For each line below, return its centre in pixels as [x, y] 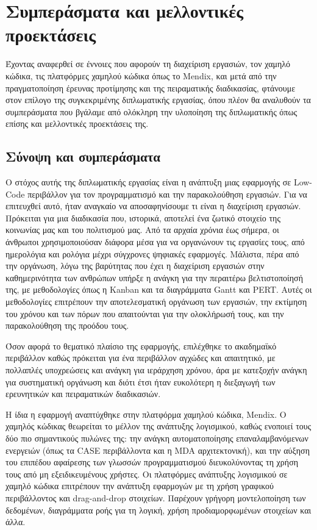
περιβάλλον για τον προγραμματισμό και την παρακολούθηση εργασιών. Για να [167, 194]
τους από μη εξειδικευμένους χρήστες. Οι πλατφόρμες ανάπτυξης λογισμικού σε [147, 474]
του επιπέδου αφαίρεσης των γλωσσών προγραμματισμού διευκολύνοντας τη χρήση [152, 462]
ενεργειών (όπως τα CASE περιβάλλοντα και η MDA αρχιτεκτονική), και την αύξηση [158, 450]
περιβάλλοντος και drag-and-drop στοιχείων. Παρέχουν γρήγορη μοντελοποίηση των [156, 497]
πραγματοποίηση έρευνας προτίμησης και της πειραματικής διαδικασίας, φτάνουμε [151, 88]
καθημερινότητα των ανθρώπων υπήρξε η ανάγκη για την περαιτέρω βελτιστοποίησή [154, 277]
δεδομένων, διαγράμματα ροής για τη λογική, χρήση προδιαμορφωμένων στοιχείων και [158, 510]
